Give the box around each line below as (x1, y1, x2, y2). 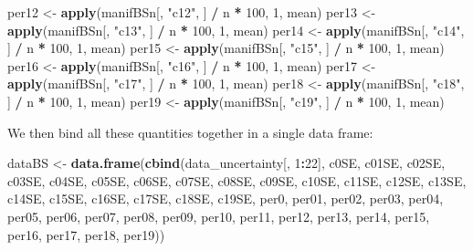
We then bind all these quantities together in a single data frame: (7, 122, 373, 141)
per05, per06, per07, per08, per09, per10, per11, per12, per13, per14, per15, (7, 206, 430, 225)
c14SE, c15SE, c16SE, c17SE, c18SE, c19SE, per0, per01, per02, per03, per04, (7, 189, 444, 208)
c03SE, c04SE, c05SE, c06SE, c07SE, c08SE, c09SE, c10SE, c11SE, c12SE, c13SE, (7, 171, 467, 190)
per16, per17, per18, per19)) (7, 225, 165, 244)
